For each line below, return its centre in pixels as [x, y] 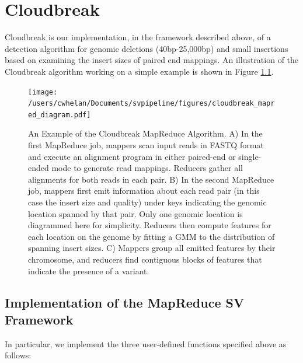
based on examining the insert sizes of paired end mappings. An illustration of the [152, 60]
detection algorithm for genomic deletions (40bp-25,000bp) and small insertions [147, 48]
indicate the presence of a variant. [89, 270]
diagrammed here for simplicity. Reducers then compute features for [150, 225]
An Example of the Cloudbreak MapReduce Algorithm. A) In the [145, 133]
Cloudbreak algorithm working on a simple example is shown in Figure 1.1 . [139, 71]
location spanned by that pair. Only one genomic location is [135, 213]
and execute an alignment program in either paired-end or [132, 156]
